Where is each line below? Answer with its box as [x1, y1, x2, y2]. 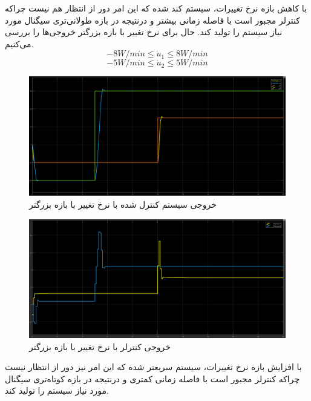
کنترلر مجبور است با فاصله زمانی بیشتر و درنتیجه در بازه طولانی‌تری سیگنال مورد [5, 13, 300, 26]
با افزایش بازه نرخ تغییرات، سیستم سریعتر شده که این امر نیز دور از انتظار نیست [5, 360, 302, 373]
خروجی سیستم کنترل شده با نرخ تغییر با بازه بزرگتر [29, 198, 217, 211]
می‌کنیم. [5, 37, 34, 50]
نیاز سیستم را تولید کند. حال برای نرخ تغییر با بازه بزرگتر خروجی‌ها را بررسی [5, 25, 283, 38]
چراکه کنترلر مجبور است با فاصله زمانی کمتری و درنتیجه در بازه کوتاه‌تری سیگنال [5, 372, 300, 385]
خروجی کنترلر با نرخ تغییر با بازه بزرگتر [29, 340, 171, 353]
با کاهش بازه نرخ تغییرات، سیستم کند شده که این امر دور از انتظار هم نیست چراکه [5, 2, 307, 14]
